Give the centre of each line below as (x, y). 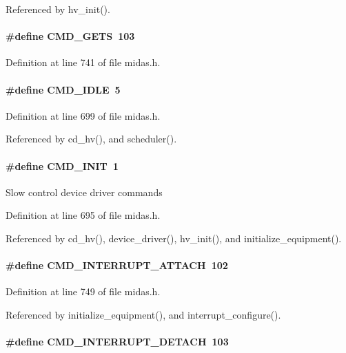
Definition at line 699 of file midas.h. (83, 115)
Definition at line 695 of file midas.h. (83, 215)
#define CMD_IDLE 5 (63, 89)
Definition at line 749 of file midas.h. (83, 291)
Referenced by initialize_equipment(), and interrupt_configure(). (143, 314)
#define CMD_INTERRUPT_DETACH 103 (117, 342)
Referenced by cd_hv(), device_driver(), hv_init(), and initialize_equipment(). (174, 238)
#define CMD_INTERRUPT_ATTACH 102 (117, 265)
